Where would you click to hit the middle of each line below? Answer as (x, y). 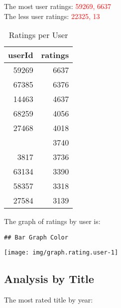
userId (21, 55)
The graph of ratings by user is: (52, 221)
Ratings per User (38, 35)
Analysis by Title (49, 279)
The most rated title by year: (49, 300)
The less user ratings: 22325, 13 (52, 16)
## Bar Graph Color (36, 237)
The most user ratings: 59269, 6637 (58, 6)
